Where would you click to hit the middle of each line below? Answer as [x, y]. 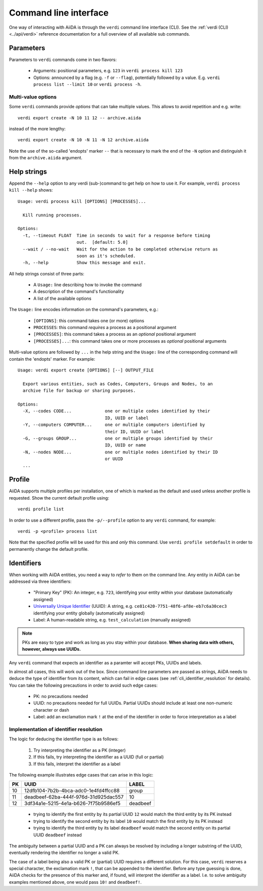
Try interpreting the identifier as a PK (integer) [80, 750]
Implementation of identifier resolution [56, 730]
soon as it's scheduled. [106, 256]
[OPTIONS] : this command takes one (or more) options [89, 320]
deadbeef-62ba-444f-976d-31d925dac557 [74, 797]
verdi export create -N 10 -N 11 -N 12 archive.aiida [83, 140]
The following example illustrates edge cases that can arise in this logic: [81, 775]
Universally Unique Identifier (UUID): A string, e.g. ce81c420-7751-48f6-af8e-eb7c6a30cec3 [130, 606]
